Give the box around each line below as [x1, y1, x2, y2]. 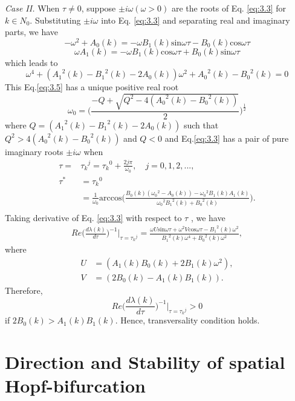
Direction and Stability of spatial [5, 350, 285, 374]
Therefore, [5, 283, 43, 296]
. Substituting [30, 13, 81, 26]
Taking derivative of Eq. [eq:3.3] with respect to [5, 211, 182, 224]
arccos [99, 193, 122, 202]
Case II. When [5, 2, 60, 14]
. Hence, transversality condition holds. [115, 314, 260, 326]
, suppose [81, 2, 116, 14]
